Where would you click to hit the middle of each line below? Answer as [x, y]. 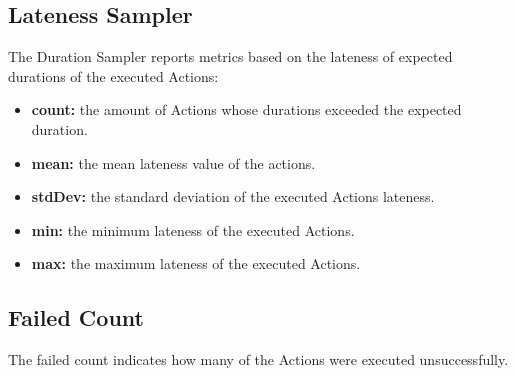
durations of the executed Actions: [113, 75]
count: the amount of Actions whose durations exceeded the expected [246, 109]
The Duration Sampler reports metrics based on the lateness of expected [230, 56]
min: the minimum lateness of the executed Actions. [193, 229]
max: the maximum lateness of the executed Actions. [196, 263]
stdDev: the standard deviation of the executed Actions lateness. [233, 196]
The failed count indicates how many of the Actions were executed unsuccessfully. [258, 359]
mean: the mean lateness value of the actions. [173, 162]
